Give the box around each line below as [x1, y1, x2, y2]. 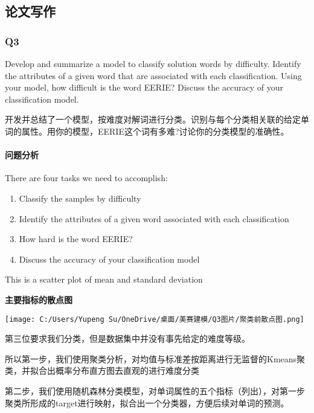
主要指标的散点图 [5, 293, 72, 306]
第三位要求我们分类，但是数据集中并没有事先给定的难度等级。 [5, 332, 250, 345]
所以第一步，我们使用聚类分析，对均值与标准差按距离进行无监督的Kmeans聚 [5, 352, 306, 365]
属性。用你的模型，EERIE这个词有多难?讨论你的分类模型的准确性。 [21, 124, 289, 137]
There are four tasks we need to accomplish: [5, 171, 168, 184]
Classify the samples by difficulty [19, 191, 141, 204]
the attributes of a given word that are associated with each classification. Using [5, 69, 302, 82]
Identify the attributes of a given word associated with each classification [19, 212, 289, 225]
